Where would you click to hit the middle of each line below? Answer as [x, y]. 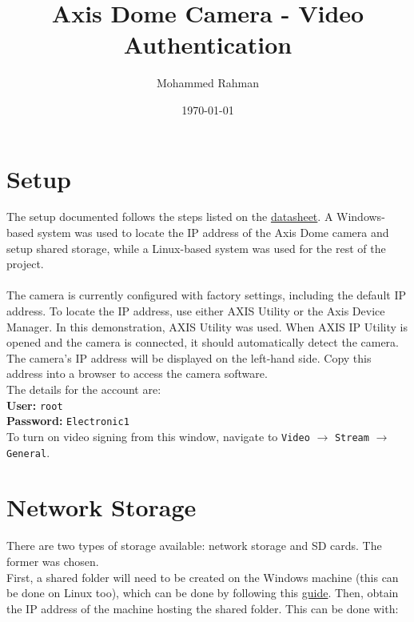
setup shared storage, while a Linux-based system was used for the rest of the [196, 248]
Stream [352, 437]
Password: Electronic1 [68, 421]
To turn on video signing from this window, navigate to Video [158, 436]
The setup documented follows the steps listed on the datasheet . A [170, 217]
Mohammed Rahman [208, 83]
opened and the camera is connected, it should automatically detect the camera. [203, 342]
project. [25, 264]
